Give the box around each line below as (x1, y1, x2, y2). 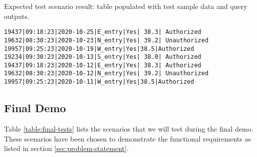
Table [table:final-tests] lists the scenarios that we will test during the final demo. (4, 123, 253, 134)
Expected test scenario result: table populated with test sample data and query (4, 1, 247, 11)
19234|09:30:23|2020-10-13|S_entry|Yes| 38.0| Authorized (4, 53, 201, 61)
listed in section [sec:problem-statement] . (4, 143, 129, 154)
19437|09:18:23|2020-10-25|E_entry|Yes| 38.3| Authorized (4, 28, 201, 36)
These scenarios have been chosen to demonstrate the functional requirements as (4, 133, 251, 144)
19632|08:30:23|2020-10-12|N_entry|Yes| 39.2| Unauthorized (4, 70, 209, 77)
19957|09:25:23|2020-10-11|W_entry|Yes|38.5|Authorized (4, 78, 194, 86)
